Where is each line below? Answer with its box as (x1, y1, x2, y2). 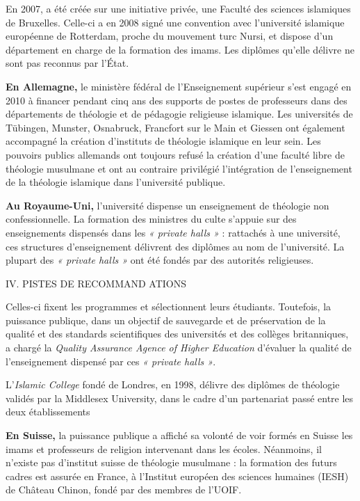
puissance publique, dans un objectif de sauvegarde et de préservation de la (6, 312, 326, 327)
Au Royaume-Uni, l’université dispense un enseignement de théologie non (6, 198, 329, 212)
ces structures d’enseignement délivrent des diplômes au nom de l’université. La (6, 239, 345, 253)
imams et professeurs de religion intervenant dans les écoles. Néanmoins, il (6, 441, 322, 456)
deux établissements (6, 404, 90, 419)
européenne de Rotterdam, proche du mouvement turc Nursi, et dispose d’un (6, 29, 334, 43)
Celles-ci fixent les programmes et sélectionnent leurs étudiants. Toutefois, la (6, 299, 332, 314)
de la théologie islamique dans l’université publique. (6, 175, 226, 189)
